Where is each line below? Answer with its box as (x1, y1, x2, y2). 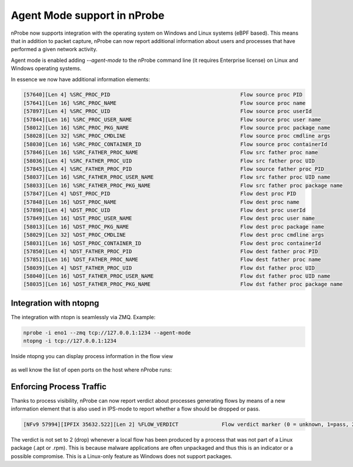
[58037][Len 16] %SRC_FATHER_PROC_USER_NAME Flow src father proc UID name (23, 174, 331, 181)
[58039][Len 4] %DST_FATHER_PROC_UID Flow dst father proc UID (23, 264, 315, 271)
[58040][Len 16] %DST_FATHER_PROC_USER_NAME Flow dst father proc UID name (23, 273, 331, 280)
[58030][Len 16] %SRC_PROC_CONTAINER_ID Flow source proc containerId (23, 141, 328, 147)
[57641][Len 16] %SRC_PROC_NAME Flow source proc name (23, 100, 306, 106)
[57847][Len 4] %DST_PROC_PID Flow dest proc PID (23, 190, 297, 197)
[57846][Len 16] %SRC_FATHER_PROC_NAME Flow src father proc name (23, 149, 318, 156)
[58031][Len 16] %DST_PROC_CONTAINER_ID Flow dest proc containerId (23, 240, 321, 247)
